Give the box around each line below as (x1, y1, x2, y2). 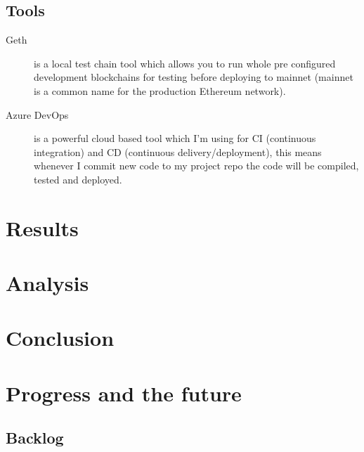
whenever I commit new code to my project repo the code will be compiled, (34, 158, 359, 173)
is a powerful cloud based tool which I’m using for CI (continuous (34, 131, 316, 146)
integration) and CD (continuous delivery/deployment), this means (34, 144, 322, 159)
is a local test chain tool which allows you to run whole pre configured (34, 56, 336, 70)
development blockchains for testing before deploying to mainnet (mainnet (34, 70, 353, 84)
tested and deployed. (34, 172, 122, 186)
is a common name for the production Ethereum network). (34, 83, 286, 98)
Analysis (6, 269, 89, 297)
